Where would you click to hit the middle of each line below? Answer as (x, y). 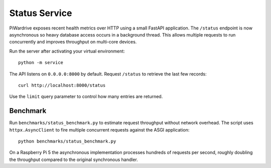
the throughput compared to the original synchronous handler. (74, 159)
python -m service (41, 63)
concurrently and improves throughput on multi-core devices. (73, 42)
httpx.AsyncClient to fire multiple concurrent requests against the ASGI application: (99, 129)
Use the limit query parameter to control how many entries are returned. (86, 96)
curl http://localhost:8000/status (62, 85)
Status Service (41, 13)
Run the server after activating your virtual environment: (67, 51)
